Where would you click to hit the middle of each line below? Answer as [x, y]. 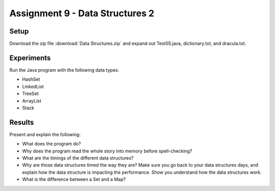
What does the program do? [51, 144]
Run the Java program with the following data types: [64, 70]
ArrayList [32, 101]
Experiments [30, 58]
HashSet [31, 79]
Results [22, 122]
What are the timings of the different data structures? [78, 158]
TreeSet [31, 93]
